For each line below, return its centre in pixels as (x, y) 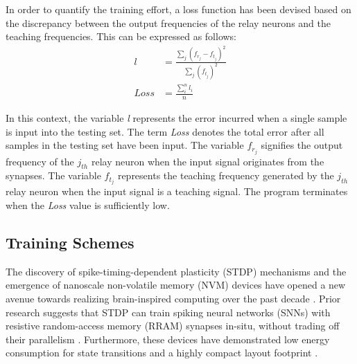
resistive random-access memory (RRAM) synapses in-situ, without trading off (173, 326)
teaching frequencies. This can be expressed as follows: (121, 36)
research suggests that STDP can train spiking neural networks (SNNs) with (168, 312)
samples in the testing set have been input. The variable (125, 145)
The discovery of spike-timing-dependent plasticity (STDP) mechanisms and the (176, 271)
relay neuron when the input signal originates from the (208, 161)
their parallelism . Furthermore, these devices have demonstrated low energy (168, 339)
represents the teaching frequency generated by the (226, 175)
